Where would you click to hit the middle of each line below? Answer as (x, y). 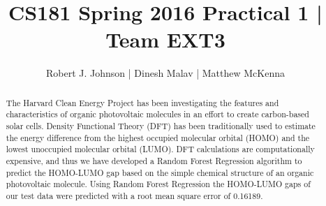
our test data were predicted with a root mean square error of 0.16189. (134, 195)
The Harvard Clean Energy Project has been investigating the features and (142, 102)
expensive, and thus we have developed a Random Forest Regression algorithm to (154, 160)
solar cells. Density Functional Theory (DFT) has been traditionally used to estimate (161, 126)
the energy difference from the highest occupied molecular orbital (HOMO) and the (158, 137)
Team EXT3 (165, 39)
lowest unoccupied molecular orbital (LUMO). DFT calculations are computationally (160, 149)
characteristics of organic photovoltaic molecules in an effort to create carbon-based (157, 114)
